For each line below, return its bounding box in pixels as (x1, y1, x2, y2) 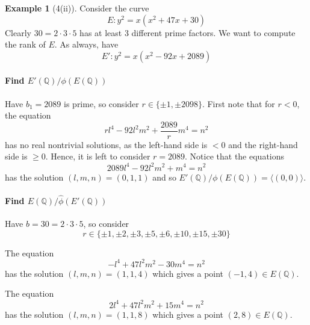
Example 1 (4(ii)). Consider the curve (5, 2, 149, 14)
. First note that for (202, 97, 275, 110)
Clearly (5, 26, 31, 39)
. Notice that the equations (185, 150, 285, 162)
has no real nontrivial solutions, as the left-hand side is (5, 138, 208, 150)
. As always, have (54, 38, 119, 51)
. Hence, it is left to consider (45, 150, 150, 162)
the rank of (5, 38, 46, 51)
